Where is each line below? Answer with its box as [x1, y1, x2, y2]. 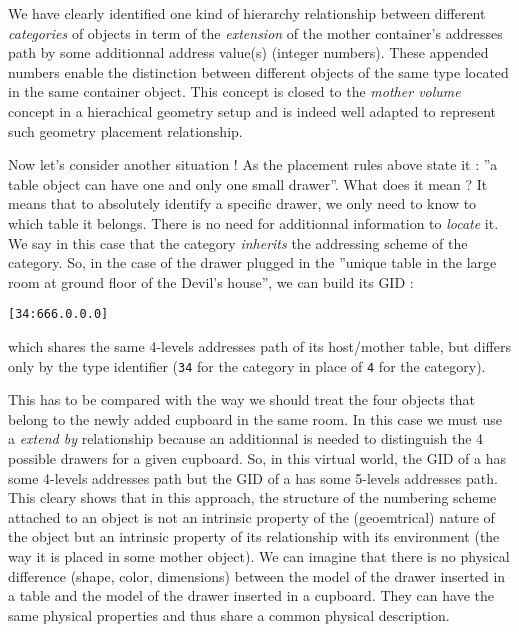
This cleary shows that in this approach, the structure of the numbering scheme [8, 487, 497, 508]
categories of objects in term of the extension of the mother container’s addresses [8, 22, 503, 43]
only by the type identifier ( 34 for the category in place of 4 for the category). [8, 355, 486, 376]
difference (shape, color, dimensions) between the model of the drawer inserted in [8, 565, 506, 586]
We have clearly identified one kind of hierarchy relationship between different [8, 3, 486, 23]
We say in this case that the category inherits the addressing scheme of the [8, 232, 468, 253]
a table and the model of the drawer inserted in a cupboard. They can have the [8, 585, 494, 606]
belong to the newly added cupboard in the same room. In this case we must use [8, 408, 502, 429]
